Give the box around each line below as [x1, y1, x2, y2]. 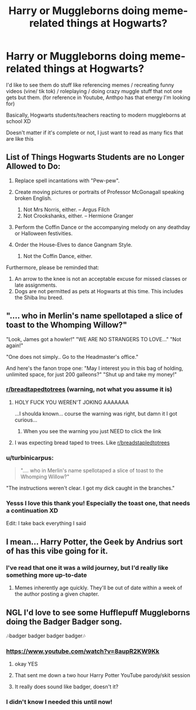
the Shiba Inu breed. [14, 294, 64, 301]
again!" [6, 342, 23, 349]
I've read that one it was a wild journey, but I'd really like [6, 563, 169, 572]
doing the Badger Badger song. [6, 617, 122, 627]
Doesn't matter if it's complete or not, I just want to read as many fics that [6, 129, 183, 136]
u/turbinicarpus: [6, 453, 54, 461]
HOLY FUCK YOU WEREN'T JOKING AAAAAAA [14, 399, 129, 406]
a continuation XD [6, 507, 59, 515]
